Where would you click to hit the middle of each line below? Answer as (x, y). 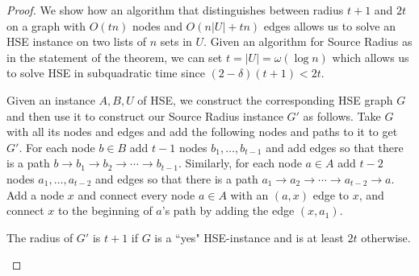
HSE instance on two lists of (77, 41)
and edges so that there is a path (177, 178)
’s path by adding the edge (228, 210)
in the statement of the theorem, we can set (115, 57)
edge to (331, 194)
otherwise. (386, 237)
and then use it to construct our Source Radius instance (145, 115)
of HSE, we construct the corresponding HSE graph (265, 99)
